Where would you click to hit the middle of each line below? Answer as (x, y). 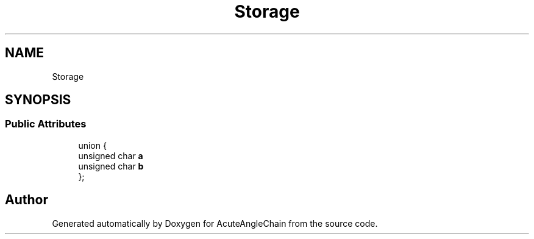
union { (92, 145)
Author (27, 200)
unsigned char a (111, 155)
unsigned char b (111, 166)
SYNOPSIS (38, 100)
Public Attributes (46, 124)
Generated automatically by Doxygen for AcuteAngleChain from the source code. (215, 223)
